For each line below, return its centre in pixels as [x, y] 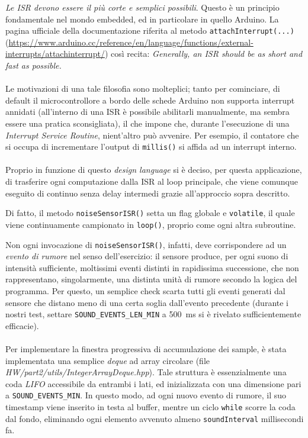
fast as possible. [33, 65]
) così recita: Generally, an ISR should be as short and [203, 54]
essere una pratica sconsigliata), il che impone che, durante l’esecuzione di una [147, 123]
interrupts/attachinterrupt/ [55, 54]
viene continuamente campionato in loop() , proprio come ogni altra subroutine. [151, 224]
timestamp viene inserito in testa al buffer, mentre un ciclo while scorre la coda [150, 407]
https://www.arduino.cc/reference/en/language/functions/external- [131, 42]
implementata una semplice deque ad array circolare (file [108, 360]
